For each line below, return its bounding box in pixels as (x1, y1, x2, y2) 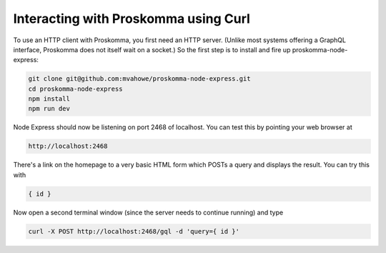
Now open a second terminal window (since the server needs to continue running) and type (13, 208, 284, 217)
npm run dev (28, 104, 71, 113)
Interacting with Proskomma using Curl (13, 11, 250, 26)
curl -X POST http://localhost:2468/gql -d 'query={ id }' (28, 227, 239, 235)
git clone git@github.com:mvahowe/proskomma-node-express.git (28, 75, 251, 83)
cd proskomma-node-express (28, 84, 123, 93)
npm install (28, 95, 71, 103)
